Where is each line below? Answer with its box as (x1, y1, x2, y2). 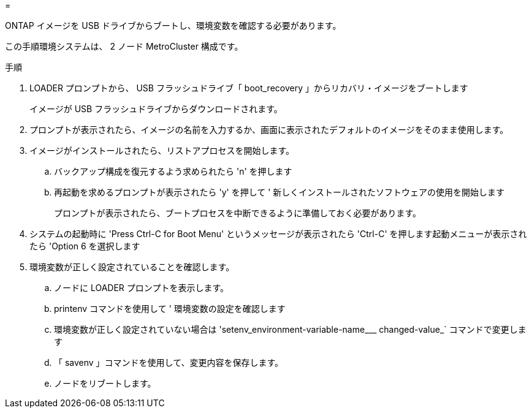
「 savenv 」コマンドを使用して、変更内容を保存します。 (54, 357, 284, 368)
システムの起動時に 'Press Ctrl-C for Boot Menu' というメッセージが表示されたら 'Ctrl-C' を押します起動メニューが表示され (29, 229, 527, 239)
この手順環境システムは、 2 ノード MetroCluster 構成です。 (5, 41, 243, 51)
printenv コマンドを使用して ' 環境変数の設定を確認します (54, 303, 286, 314)
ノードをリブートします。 (54, 378, 156, 388)
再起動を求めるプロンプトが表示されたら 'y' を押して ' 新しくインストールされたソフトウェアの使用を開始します (54, 187, 505, 197)
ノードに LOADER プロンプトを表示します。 (54, 282, 229, 293)
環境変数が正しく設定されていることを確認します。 (29, 262, 235, 272)
